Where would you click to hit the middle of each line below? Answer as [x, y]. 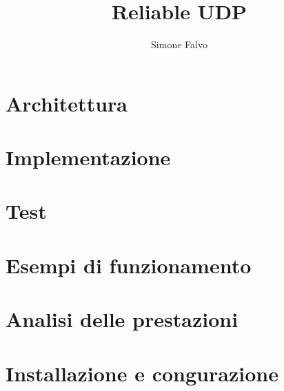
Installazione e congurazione [142, 373]
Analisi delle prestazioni [122, 319]
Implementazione [88, 157]
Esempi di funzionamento [129, 265]
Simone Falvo [179, 44]
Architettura [67, 103]
